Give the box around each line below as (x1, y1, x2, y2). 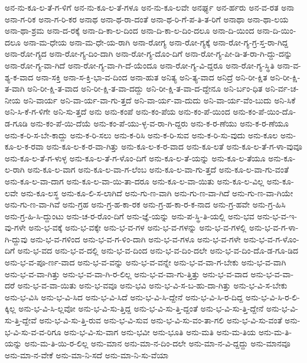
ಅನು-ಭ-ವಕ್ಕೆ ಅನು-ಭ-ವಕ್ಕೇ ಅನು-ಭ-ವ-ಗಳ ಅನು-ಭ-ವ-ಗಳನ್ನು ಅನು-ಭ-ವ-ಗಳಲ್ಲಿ (28, 221, 247, 234)
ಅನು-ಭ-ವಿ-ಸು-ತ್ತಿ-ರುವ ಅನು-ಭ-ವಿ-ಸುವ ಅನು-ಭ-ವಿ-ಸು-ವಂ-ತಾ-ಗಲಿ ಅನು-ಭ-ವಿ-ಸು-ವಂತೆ (39, 314, 282, 326)
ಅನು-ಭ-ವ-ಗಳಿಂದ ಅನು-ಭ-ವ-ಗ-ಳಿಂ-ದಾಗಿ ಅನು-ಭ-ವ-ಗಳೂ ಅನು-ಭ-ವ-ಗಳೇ (30, 232, 241, 245)
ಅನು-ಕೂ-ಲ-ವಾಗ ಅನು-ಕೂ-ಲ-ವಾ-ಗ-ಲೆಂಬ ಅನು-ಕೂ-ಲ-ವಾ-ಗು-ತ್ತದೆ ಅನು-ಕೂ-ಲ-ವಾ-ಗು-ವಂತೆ (27, 163, 289, 176)
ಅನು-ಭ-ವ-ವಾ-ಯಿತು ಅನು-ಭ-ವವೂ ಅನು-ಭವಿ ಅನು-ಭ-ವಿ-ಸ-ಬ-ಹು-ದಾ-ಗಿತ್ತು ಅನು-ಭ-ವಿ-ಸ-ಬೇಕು (17, 279, 288, 291)
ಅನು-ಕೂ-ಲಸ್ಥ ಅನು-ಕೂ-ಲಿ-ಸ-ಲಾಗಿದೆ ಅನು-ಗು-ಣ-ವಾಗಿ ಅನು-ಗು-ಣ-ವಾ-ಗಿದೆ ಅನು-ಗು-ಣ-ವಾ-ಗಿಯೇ (21, 186, 293, 199)
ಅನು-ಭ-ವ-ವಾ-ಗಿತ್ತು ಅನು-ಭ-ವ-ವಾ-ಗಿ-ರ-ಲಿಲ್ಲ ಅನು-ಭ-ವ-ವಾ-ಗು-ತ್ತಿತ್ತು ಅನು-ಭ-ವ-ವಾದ (5, 267, 248, 280)
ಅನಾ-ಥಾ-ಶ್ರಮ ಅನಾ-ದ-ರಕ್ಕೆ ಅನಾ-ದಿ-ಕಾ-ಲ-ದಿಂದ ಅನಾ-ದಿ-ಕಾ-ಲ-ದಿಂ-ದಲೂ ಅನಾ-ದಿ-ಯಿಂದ (5, 24, 254, 37)
